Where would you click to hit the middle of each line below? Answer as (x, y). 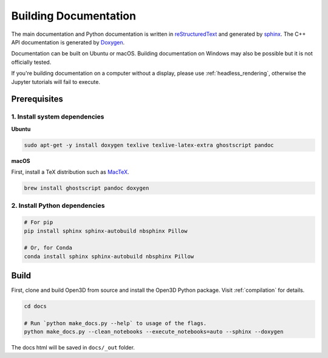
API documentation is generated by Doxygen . (68, 42)
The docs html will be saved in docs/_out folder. (73, 348)
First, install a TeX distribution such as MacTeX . (70, 172)
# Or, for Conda (48, 248)
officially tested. (31, 62)
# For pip (39, 222)
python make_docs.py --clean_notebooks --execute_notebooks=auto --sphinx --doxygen (154, 332)
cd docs (35, 306)
